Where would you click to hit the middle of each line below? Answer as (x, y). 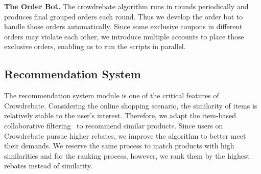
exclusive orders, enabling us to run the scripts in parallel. (95, 46)
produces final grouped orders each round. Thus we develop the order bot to (124, 16)
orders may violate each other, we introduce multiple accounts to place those (124, 36)
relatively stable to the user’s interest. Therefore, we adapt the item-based (120, 115)
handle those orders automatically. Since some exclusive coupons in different (123, 26)
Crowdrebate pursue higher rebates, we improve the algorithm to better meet (125, 135)
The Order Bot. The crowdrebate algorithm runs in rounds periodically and (126, 6)
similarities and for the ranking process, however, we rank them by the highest (127, 155)
